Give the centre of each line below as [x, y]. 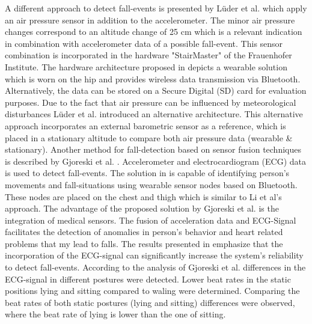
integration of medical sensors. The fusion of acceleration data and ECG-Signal [151, 220]
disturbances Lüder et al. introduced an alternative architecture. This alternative [154, 114]
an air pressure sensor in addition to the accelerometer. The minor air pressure [150, 20]
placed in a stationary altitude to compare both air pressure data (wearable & [149, 137]
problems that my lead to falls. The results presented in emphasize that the [144, 243]
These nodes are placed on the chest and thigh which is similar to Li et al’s [143, 196]
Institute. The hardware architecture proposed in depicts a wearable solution [146, 66]
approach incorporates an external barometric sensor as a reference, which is [145, 125]
